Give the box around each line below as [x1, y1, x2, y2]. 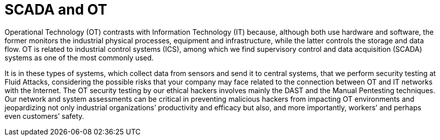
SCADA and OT [5, 1, 108, 18]
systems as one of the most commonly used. [5, 53, 154, 62]
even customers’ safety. [5, 111, 84, 120]
